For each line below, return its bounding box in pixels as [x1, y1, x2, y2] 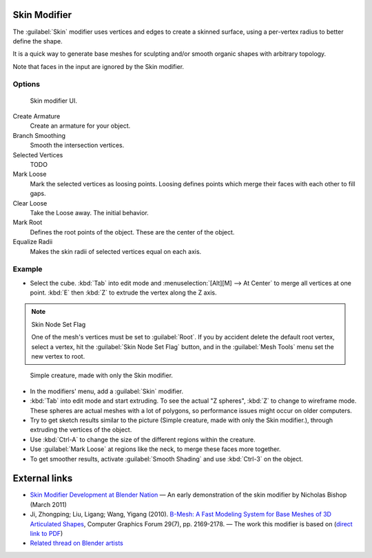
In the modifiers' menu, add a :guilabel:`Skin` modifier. [30, 387, 184, 395]
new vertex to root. [31, 352, 85, 360]
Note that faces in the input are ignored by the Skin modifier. [12, 62, 185, 70]
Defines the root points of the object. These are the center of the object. [30, 228, 235, 236]
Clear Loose [12, 199, 48, 207]
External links [12, 472, 73, 484]
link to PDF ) [30, 529, 63, 537]
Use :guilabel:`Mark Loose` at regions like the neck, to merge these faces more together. [30, 445, 281, 453]
